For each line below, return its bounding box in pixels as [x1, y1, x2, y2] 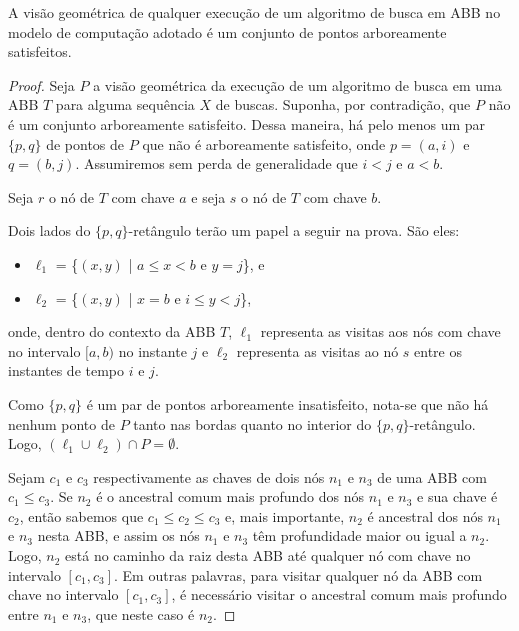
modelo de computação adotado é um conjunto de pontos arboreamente [8, 21, 447, 42]
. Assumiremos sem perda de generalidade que [75, 153, 358, 174]
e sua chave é [417, 486, 498, 507]
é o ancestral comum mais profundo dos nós [96, 486, 365, 507]
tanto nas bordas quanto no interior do [133, 413, 372, 434]
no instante [118, 340, 187, 361]
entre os [414, 340, 463, 361]
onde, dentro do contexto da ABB [8, 321, 216, 342]
